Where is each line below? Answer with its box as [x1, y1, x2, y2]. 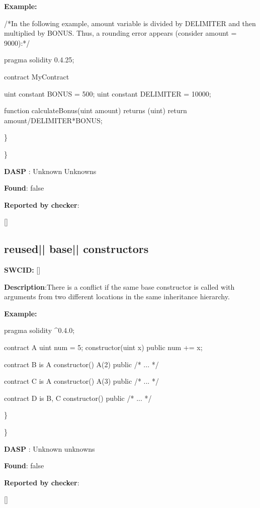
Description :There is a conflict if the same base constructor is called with [4, 281, 235, 292]
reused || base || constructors [4, 241, 149, 257]
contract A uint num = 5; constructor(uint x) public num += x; [4, 342, 203, 353]
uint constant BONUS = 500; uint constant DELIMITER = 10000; [4, 88, 211, 99]
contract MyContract [4, 71, 69, 81]
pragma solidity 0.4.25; [4, 54, 74, 65]
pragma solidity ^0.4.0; [4, 325, 75, 335]
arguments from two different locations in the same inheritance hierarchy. [4, 291, 230, 302]
